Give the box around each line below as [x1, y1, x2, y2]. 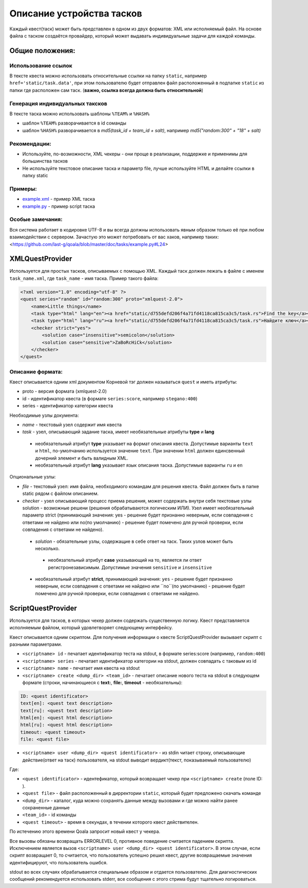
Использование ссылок [9, 62, 73, 69]
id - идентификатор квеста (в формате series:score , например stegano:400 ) [22, 395, 198, 401]
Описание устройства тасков [9, 8, 142, 19]
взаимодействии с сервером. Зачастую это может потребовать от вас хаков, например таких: [9, 234, 219, 240]
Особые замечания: [9, 216, 63, 223]
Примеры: [9, 185, 37, 192]
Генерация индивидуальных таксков [9, 100, 107, 107]
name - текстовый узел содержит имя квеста [22, 422, 122, 428]
